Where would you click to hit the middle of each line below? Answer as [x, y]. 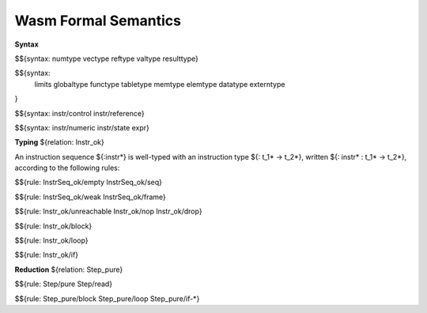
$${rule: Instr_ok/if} [47, 255]
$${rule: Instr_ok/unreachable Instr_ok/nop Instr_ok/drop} [108, 211]
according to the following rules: [67, 168]
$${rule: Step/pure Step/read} [64, 284]
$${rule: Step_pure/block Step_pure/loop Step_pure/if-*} [107, 298]
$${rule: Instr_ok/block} [53, 226]
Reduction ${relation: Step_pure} [69, 270]
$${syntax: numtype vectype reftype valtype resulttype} [107, 58]
